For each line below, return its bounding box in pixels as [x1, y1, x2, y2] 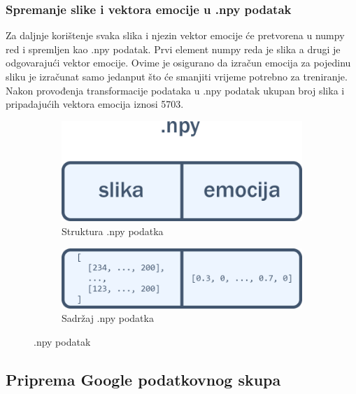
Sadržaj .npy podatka [62, 311, 154, 325]
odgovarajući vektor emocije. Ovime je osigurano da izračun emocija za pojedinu [6, 55, 351, 70]
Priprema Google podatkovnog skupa [6, 368, 281, 390]
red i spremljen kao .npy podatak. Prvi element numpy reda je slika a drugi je [6, 41, 341, 56]
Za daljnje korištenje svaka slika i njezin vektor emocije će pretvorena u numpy [6, 28, 345, 43]
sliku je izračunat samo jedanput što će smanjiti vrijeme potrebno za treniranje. [6, 69, 348, 83]
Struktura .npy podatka [62, 223, 164, 238]
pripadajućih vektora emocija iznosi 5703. [6, 97, 184, 111]
